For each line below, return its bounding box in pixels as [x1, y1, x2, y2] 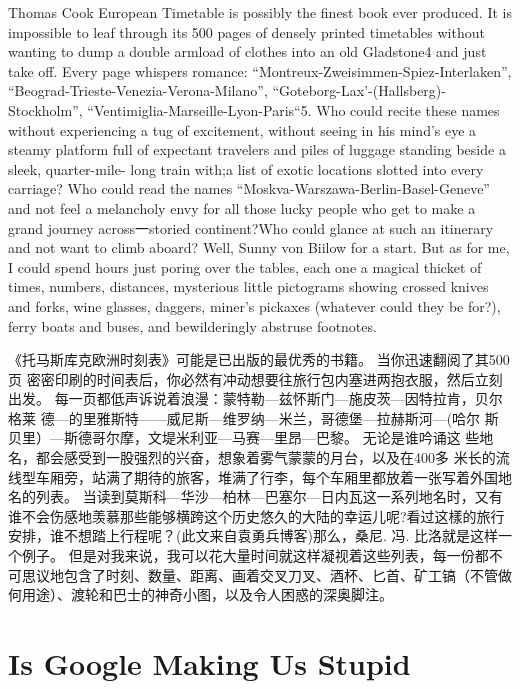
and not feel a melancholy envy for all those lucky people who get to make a [8, 197, 476, 218]
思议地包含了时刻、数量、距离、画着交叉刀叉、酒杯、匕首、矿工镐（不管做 [21, 564, 512, 585]
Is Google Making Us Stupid [8, 643, 411, 683]
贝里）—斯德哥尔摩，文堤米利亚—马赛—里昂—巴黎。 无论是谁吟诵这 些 [8, 427, 480, 448]
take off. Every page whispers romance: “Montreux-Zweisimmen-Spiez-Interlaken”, [8, 60, 512, 81]
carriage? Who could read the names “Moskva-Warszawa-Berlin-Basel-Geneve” [8, 178, 490, 199]
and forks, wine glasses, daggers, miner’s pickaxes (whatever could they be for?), [8, 295, 501, 316]
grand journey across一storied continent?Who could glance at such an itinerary [8, 217, 494, 238]
